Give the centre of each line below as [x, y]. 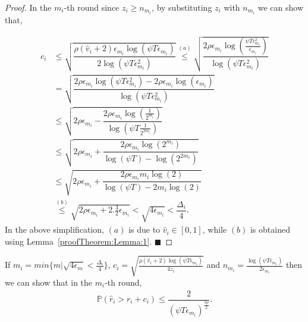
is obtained [270, 229]
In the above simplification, [54, 229]
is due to [144, 229]
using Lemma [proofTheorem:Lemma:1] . [78, 241]
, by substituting [182, 7]
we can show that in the [49, 282]
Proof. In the [28, 7]
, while [215, 229]
